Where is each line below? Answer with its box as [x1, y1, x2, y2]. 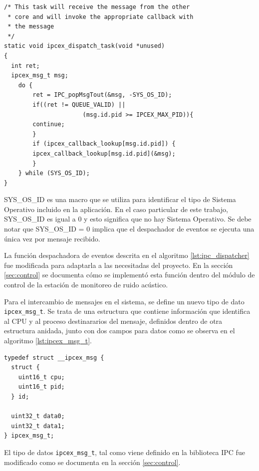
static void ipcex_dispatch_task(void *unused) [4, 42, 165, 50]
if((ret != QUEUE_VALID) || [32, 101, 126, 108]
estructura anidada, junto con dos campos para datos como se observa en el [4, 325, 235, 336]
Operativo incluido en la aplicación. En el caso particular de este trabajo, [4, 204, 228, 214]
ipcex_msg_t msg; [11, 72, 68, 79]
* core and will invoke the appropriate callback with [7, 13, 194, 20]
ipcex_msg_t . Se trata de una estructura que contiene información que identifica [4, 306, 251, 316]
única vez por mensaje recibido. [4, 233, 100, 243]
